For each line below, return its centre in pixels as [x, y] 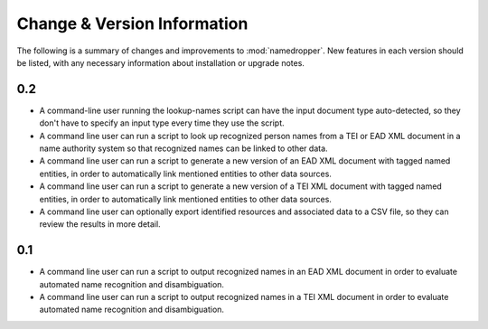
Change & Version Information [132, 23]
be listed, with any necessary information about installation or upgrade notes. [160, 62]
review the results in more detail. [100, 224]
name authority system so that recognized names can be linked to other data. [184, 148]
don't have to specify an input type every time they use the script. [162, 123]
